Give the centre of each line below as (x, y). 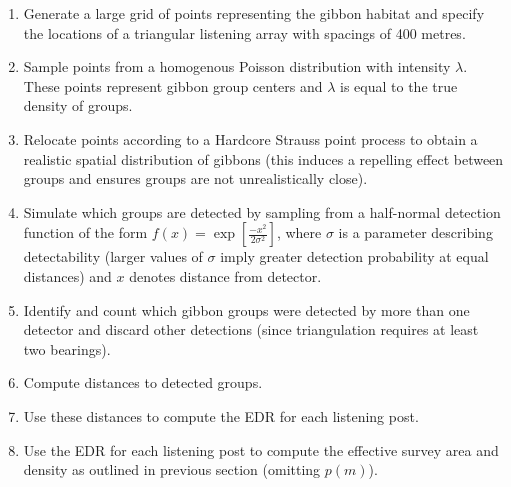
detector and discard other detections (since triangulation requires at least (251, 329)
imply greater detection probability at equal (354, 256)
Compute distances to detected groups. (143, 382)
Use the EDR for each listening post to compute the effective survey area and (261, 449)
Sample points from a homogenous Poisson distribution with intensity (237, 66)
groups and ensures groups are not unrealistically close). (195, 178)
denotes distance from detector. (225, 275)
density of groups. (78, 105)
